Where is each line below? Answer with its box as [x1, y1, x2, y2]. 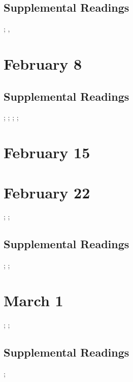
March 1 [4, 290, 63, 311]
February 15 [4, 142, 90, 163]
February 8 [4, 53, 82, 74]
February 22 [4, 182, 90, 202]
